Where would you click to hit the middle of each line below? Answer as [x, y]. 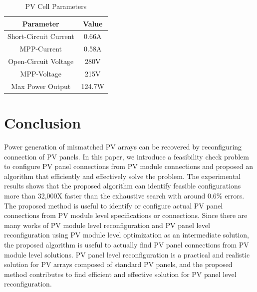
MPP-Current [41, 49]
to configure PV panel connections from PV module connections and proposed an [128, 166]
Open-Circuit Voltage [41, 61]
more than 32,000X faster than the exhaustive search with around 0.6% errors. [124, 195]
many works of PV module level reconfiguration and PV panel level [107, 225]
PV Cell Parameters [56, 6]
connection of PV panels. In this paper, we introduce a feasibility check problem [127, 156]
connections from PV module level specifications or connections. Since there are [126, 215]
